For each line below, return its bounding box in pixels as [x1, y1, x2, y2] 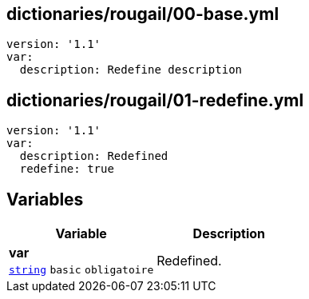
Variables [6, 189, 84, 209]
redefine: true [19, 162, 114, 176]
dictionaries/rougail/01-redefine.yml [6, 90, 304, 110]
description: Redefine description [19, 63, 243, 77]
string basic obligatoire [9, 264, 154, 277]
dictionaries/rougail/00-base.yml [6, 4, 279, 24]
